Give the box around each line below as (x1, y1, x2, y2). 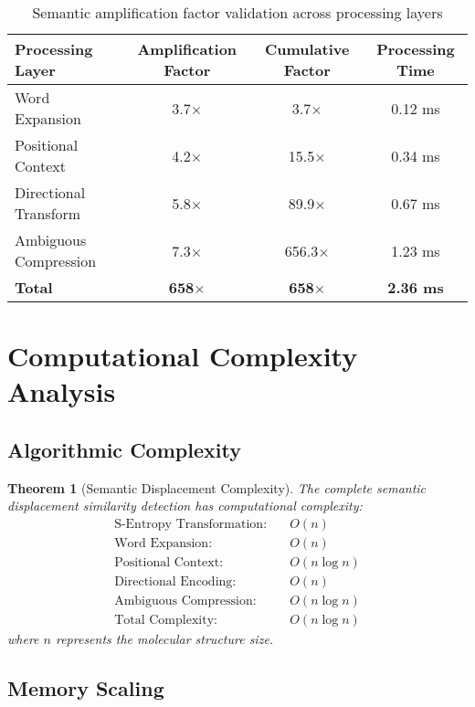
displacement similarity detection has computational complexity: (7, 496, 363, 515)
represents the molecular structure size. (55, 629, 274, 649)
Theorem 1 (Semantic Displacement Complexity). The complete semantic (7, 478, 427, 497)
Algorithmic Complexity (7, 435, 241, 463)
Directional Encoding (114, 575, 233, 589)
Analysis (7, 373, 116, 410)
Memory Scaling (7, 674, 164, 702)
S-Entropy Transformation (114, 517, 264, 531)
